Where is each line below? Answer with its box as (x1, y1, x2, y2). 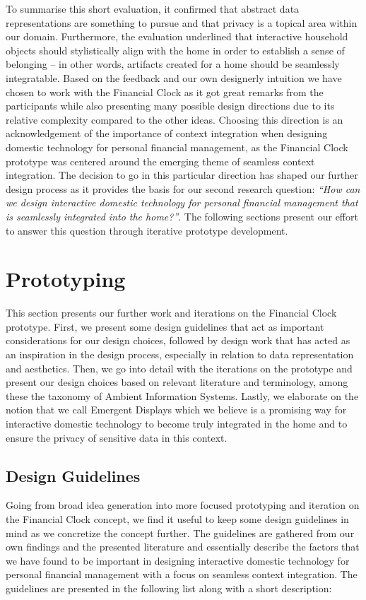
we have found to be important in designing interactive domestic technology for (6, 553, 350, 567)
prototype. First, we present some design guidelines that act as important (6, 319, 324, 334)
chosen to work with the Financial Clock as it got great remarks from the (6, 84, 324, 99)
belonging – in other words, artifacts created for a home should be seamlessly (6, 57, 340, 71)
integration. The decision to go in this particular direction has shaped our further (6, 167, 358, 182)
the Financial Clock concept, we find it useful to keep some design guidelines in (6, 511, 349, 526)
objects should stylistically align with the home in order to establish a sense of (6, 42, 345, 57)
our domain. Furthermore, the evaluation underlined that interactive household (6, 29, 348, 44)
